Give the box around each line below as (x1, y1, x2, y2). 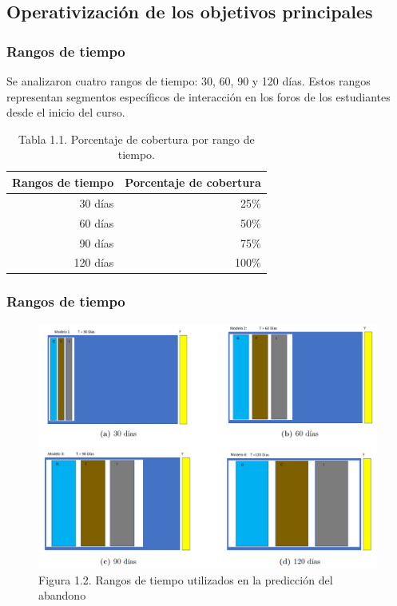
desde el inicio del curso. (6, 104, 125, 121)
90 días (79, 234, 114, 251)
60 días (79, 214, 114, 231)
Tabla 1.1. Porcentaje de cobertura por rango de (18, 130, 255, 147)
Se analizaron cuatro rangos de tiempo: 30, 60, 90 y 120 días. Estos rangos (6, 73, 371, 89)
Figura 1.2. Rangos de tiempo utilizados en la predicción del (38, 571, 333, 588)
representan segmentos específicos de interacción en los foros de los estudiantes (6, 88, 391, 105)
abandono (38, 587, 86, 604)
